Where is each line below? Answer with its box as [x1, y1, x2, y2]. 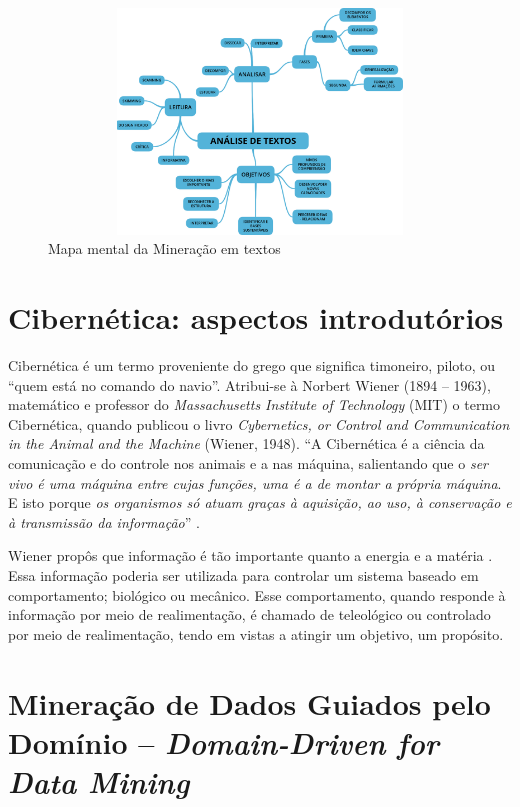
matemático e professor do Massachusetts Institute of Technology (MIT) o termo [8, 394, 501, 415]
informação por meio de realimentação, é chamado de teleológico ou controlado [8, 604, 491, 625]
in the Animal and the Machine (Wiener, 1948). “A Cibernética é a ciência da [8, 433, 485, 454]
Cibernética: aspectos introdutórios [8, 297, 504, 338]
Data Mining [8, 760, 190, 802]
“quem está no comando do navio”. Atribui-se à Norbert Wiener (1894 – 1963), [8, 374, 491, 395]
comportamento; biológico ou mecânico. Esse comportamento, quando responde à [8, 584, 506, 605]
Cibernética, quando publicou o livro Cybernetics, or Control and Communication [8, 413, 510, 434]
